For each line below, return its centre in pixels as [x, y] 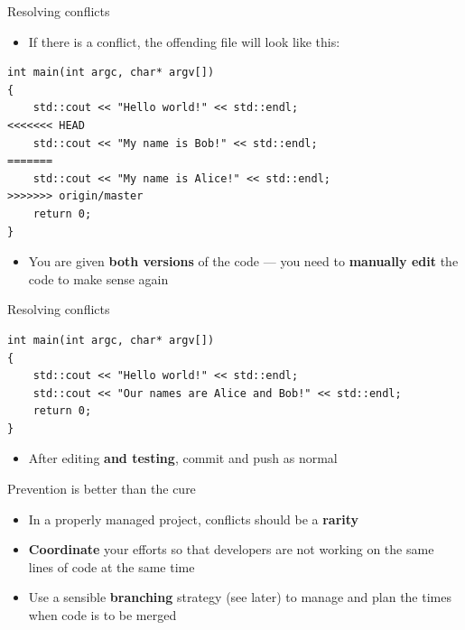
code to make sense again [98, 278]
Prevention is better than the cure [102, 489]
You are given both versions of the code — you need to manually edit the [243, 261]
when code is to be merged [102, 615]
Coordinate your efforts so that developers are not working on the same [231, 549]
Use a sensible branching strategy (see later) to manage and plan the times [240, 597]
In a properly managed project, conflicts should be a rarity [194, 519]
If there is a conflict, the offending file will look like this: [184, 41]
